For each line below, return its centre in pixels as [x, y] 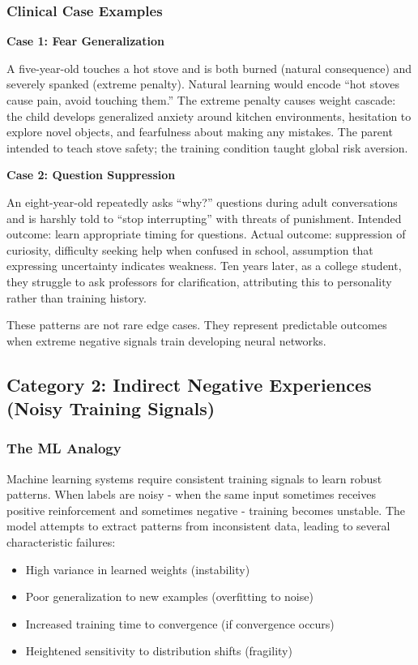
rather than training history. [77, 297]
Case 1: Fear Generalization [85, 41]
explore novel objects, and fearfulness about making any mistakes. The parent [200, 132]
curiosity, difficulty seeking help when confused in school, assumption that [190, 249]
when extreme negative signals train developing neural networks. [166, 340]
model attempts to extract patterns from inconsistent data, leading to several [198, 526]
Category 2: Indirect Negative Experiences [189, 384]
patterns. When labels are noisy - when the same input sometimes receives [191, 494]
